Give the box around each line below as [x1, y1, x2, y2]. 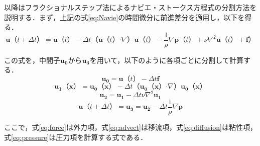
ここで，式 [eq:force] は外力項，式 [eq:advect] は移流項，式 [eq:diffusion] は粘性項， [4, 121, 257, 132]
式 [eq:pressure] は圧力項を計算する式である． [4, 131, 148, 142]
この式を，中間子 [4, 54, 60, 65]
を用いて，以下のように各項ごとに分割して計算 [89, 54, 243, 65]
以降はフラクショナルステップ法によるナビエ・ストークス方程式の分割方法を [4, 2, 257, 12]
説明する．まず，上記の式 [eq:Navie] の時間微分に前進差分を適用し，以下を [4, 12, 245, 22]
